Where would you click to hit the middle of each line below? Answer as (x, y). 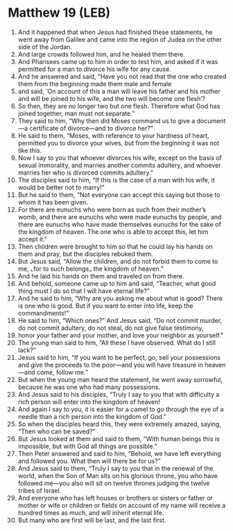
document (211, 120)
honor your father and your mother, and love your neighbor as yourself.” (121, 335)
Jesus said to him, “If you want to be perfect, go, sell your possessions (119, 357)
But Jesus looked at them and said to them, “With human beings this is (119, 438)
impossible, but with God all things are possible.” (87, 446)
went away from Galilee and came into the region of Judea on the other (120, 39)
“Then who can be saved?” (57, 431)
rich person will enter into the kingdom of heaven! (89, 402)
